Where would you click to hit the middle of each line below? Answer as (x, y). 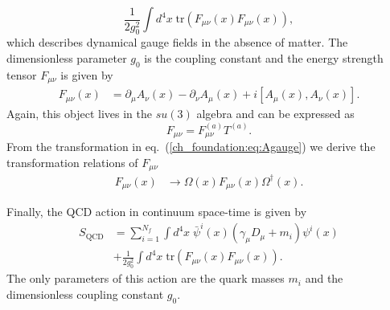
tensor (22, 74)
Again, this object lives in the (79, 114)
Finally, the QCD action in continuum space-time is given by (157, 212)
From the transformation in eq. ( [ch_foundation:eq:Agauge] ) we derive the (191, 147)
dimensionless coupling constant (85, 294)
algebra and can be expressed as (275, 114)
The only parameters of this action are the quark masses (146, 278)
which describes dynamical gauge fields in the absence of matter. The (177, 42)
